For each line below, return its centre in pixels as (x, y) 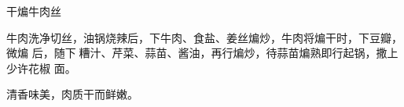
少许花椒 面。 (41, 68)
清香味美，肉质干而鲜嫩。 (72, 94)
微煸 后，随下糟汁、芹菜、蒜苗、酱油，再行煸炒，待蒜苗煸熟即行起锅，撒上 (202, 53)
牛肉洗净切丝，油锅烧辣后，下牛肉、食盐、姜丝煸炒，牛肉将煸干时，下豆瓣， (204, 37)
